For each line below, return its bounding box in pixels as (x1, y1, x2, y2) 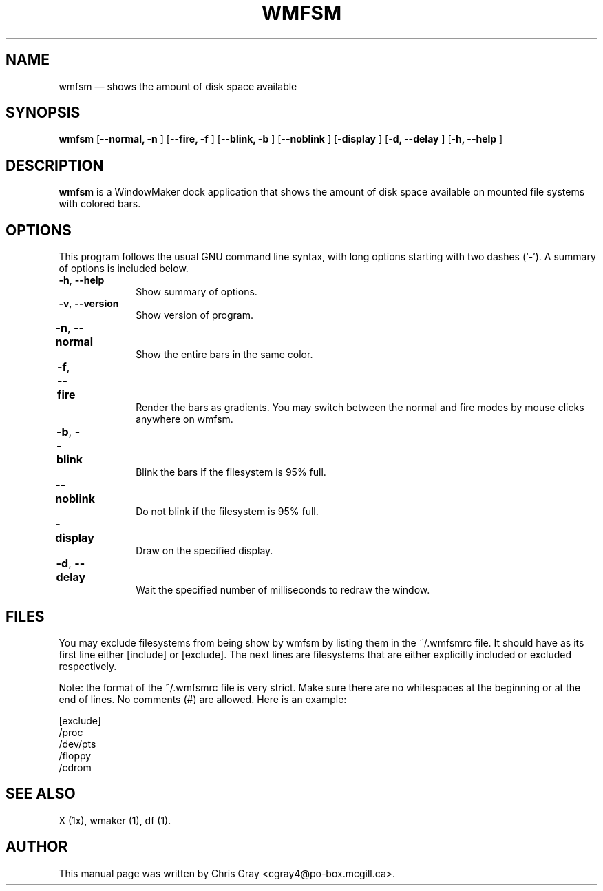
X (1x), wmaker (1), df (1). (59, 814, 171, 826)
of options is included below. (59, 262, 189, 275)
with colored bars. (59, 198, 141, 210)
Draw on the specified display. (136, 545, 273, 557)
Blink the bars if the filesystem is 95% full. (136, 466, 326, 479)
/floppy (59, 749, 92, 762)
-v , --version (59, 297, 119, 310)
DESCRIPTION (6, 156, 104, 174)
